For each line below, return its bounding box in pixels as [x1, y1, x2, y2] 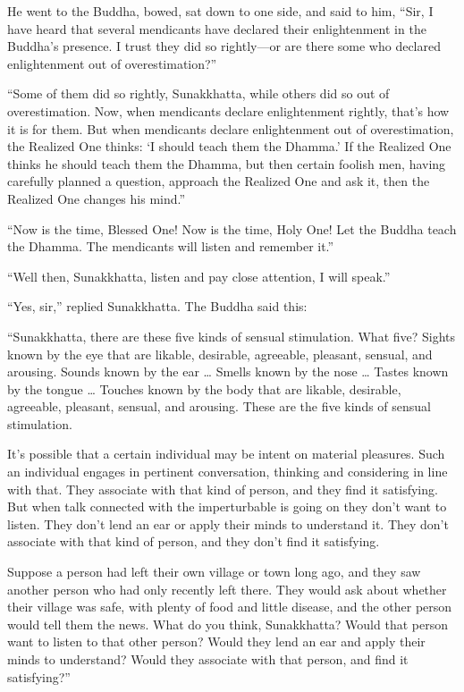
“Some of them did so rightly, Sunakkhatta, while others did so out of [7, 84, 390, 103]
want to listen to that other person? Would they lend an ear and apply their [7, 632, 426, 651]
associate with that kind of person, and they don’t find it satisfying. [7, 532, 380, 551]
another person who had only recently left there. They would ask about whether [7, 579, 447, 598]
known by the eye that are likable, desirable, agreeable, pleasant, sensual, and [7, 344, 433, 363]
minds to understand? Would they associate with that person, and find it [7, 650, 409, 668]
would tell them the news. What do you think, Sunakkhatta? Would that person [7, 614, 448, 633]
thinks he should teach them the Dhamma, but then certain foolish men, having [7, 154, 446, 173]
